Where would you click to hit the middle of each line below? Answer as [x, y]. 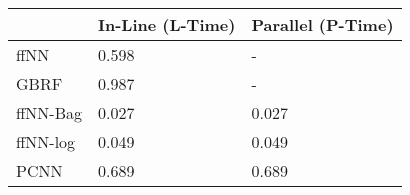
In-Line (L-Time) [166, 24]
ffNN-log [46, 141]
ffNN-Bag [49, 112]
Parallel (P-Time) [322, 24]
